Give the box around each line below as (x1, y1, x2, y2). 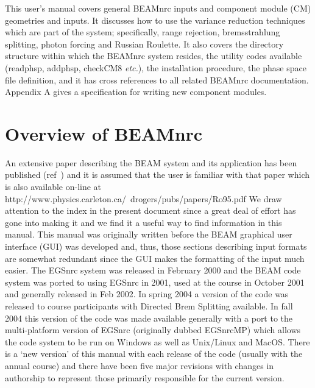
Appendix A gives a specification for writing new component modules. (5, 85, 267, 98)
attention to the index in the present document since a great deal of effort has (5, 204, 296, 217)
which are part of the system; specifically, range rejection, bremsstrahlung (5, 26, 280, 38)
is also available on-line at (5, 180, 102, 193)
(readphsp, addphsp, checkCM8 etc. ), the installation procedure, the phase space (5, 61, 306, 74)
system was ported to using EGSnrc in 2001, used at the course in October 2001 (5, 275, 305, 288)
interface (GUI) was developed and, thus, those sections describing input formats (5, 240, 307, 253)
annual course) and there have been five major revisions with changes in (5, 359, 274, 372)
